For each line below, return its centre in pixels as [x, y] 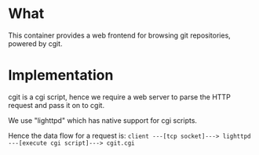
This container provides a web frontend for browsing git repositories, [120, 35]
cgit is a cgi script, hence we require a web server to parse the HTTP [120, 97]
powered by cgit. [35, 43]
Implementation [61, 76]
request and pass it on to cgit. [56, 105]
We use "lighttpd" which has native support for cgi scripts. [103, 120]
